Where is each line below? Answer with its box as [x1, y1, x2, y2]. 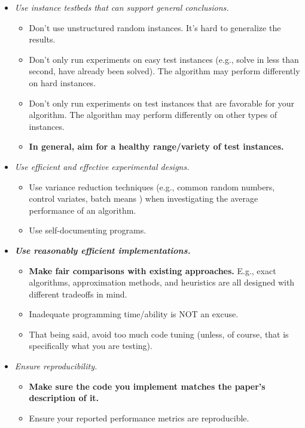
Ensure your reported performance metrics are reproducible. [29, 411, 249, 424]
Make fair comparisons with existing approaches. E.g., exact [29, 264, 276, 277]
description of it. [29, 391, 99, 404]
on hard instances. [29, 76, 96, 89]
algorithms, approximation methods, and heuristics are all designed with [29, 276, 295, 289]
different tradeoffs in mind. [29, 287, 127, 300]
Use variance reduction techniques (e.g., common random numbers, [29, 180, 275, 193]
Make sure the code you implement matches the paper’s [29, 380, 266, 392]
